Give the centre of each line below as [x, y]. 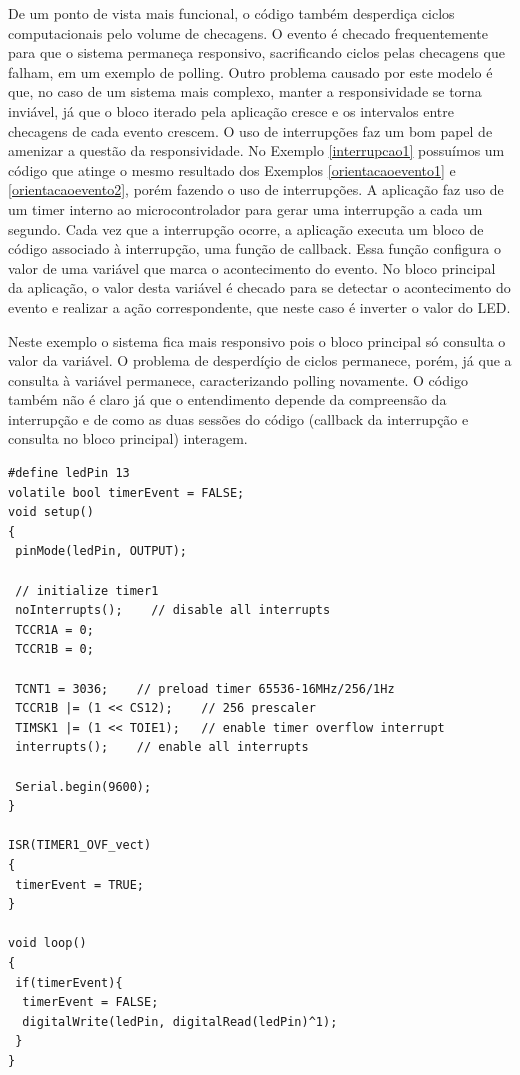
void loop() [47, 943]
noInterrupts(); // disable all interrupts [173, 610]
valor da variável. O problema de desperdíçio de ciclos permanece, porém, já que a [260, 360]
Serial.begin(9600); [83, 786]
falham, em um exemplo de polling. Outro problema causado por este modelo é [250, 71]
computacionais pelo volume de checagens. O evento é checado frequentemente [248, 32]
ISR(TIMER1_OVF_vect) [80, 845]
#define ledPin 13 [69, 473]
